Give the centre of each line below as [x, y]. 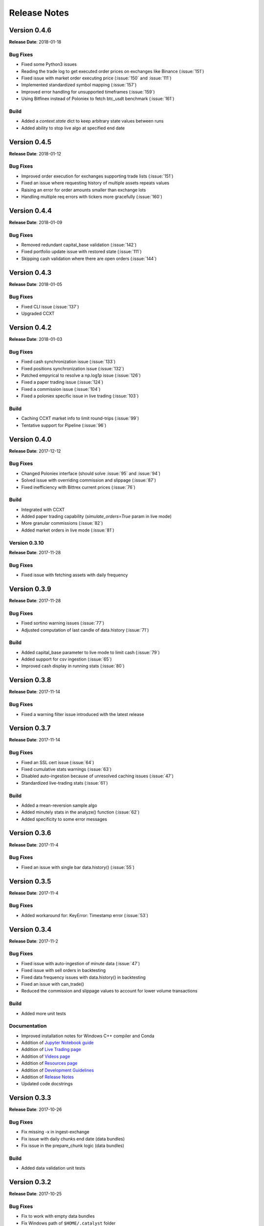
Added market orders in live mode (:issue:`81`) [68, 530]
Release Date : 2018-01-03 [36, 339]
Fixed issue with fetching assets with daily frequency [75, 575]
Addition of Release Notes [48, 1077]
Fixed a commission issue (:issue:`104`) [61, 389]
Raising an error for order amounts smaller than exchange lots [84, 190]
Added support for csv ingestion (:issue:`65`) [66, 659]
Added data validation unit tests [53, 1168]
